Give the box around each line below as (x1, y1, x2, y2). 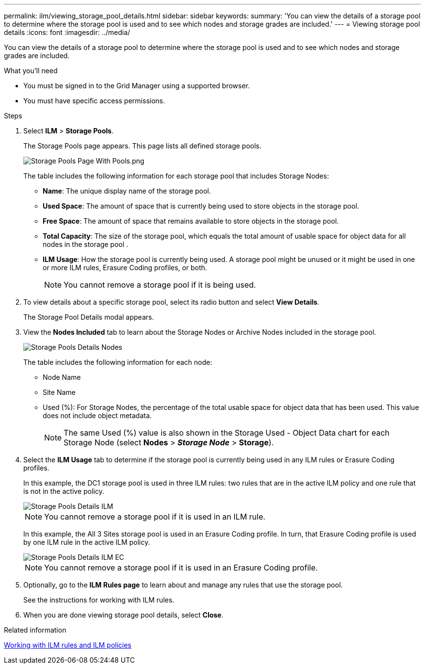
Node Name (43, 373, 81, 381)
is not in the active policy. (23, 487, 104, 495)
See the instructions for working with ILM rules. (23, 596, 175, 604)
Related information (4, 626, 66, 634)
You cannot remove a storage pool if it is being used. (64, 280, 256, 290)
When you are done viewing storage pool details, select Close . (23, 611, 224, 619)
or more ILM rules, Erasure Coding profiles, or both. (43, 263, 207, 272)
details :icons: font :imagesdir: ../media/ (4, 28, 131, 36)
